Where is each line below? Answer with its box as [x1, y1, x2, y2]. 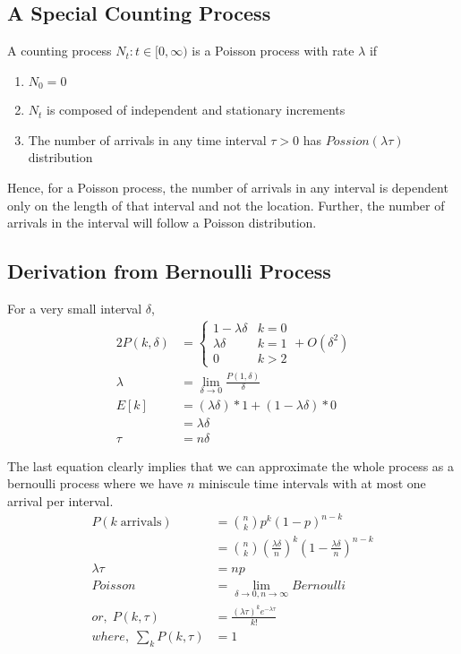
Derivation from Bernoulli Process [7, 257, 331, 285]
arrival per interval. [7, 492, 114, 511]
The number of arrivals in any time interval [28, 130, 267, 149]
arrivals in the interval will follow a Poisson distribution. [7, 213, 317, 232]
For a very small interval [7, 299, 142, 318]
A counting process [7, 41, 112, 60]
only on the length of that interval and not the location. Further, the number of [7, 195, 445, 214]
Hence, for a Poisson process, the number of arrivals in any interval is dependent [7, 178, 448, 197]
